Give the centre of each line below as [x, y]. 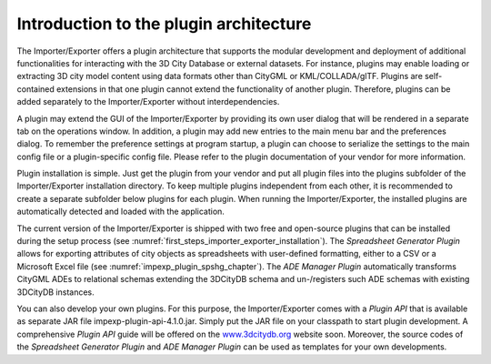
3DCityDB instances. [55, 292]
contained [35, 89]
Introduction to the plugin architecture [164, 24]
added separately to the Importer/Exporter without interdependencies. [148, 102]
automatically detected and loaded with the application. [120, 212]
